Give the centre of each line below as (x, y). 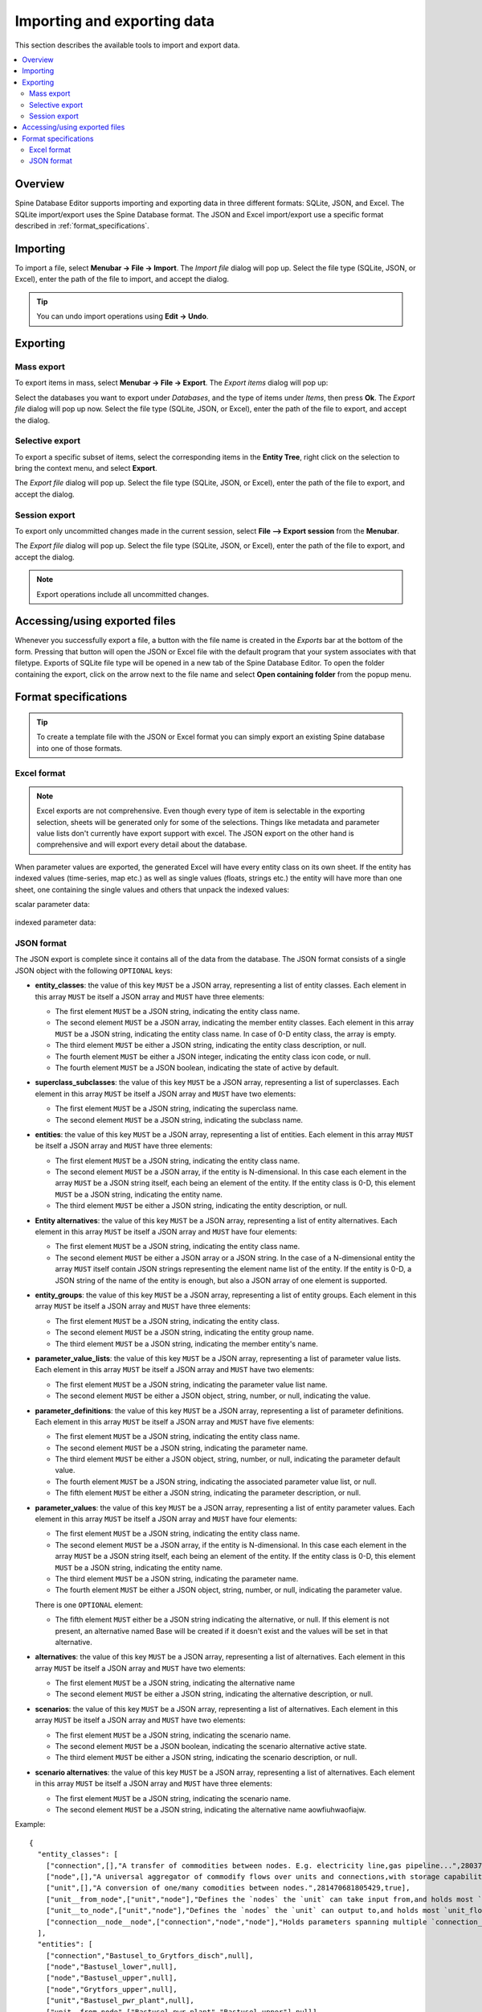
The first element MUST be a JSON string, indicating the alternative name (175, 1683)
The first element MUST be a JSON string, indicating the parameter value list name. (191, 1384)
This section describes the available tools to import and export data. (127, 45)
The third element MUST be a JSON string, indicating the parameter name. (177, 1578)
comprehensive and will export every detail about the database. (142, 844)
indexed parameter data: (55, 922)
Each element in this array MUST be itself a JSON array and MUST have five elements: (175, 1421)
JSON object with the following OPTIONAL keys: (94, 971)
